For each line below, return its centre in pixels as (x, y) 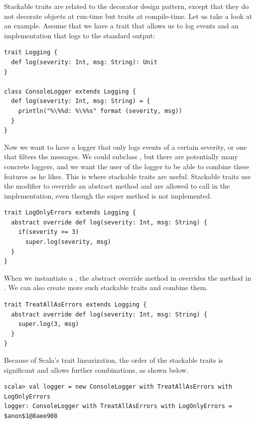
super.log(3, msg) (49, 324)
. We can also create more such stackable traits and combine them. (106, 287)
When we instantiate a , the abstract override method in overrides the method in (128, 277)
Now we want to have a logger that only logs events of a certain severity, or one (126, 147)
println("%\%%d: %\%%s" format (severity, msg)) (100, 111)
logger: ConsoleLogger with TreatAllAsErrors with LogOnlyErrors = (118, 406)
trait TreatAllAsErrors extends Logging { (75, 305)
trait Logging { (31, 53)
